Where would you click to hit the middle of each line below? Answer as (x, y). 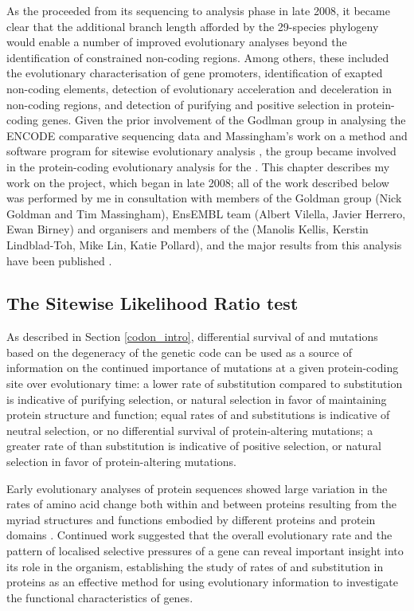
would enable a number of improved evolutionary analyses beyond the (177, 42)
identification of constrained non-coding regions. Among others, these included (198, 57)
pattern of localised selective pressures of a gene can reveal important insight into (205, 551)
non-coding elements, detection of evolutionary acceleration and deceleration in (199, 88)
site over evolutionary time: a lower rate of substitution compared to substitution (205, 384)
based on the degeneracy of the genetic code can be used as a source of (179, 352)
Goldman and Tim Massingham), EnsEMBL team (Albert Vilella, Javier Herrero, (206, 213)
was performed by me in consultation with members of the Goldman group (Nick (204, 198)
